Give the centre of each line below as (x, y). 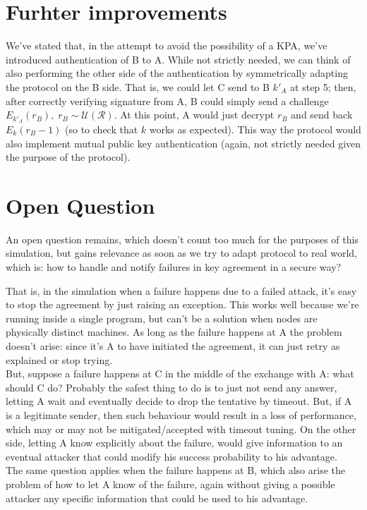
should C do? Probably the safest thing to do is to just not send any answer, (172, 387)
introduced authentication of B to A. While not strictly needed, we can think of (178, 59)
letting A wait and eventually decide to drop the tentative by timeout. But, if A (179, 401)
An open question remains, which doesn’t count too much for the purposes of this (182, 239)
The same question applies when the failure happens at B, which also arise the (175, 470)
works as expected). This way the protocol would (255, 129)
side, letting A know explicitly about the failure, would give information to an (174, 443)
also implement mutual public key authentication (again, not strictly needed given (183, 143)
